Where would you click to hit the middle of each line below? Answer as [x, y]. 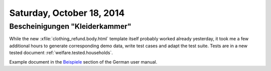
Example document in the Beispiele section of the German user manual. [83, 62]
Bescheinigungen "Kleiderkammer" [70, 26]
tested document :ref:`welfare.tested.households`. [61, 53]
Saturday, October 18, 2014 [67, 13]
